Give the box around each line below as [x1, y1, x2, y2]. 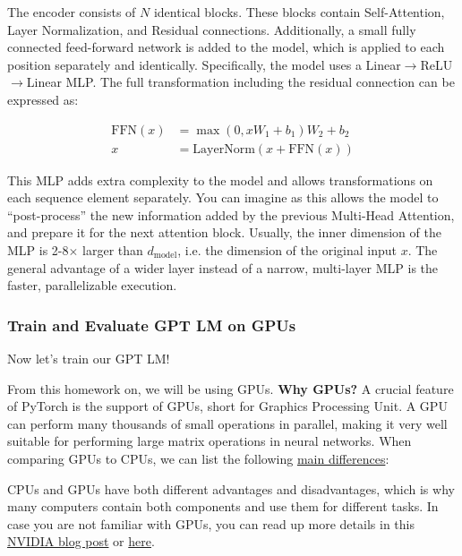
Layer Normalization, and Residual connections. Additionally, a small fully [7, 20, 416, 38]
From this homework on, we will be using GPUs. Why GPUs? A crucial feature [7, 379, 454, 398]
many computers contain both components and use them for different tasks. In [7, 497, 439, 516]
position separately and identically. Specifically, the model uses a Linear [7, 55, 401, 73]
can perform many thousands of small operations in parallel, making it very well [7, 414, 448, 432]
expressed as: [7, 90, 79, 108]
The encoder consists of [7, 3, 136, 21]
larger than [82, 241, 143, 259]
